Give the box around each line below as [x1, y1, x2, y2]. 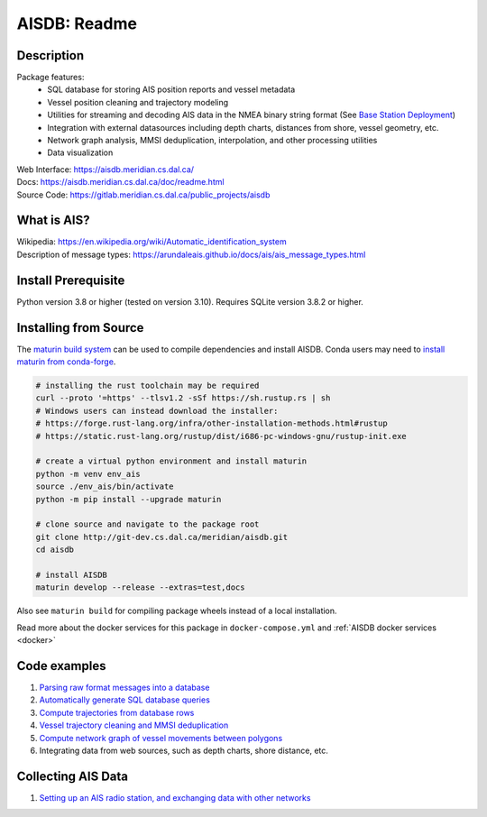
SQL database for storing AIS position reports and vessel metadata [47, 84, 296, 95]
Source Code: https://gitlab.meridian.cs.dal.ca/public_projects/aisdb [16, 189, 271, 200]
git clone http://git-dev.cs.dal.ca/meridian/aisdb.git [35, 532, 289, 542]
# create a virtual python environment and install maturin [35, 456, 308, 466]
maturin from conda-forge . [16, 356, 116, 367]
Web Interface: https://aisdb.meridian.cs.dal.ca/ [16, 163, 194, 175]
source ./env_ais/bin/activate [35, 482, 175, 491]
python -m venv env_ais [35, 469, 142, 479]
